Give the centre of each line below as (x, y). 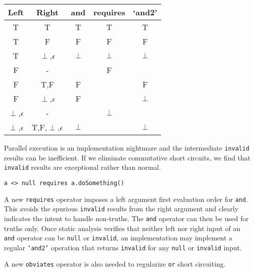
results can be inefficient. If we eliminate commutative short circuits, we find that (127, 157)
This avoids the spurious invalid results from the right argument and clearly (121, 209)
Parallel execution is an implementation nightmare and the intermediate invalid (127, 148)
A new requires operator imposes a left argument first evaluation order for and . (126, 199)
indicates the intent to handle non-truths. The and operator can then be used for (127, 218)
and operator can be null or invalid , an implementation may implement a (118, 238)
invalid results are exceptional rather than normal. (83, 167)
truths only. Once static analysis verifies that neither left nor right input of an (122, 228)
